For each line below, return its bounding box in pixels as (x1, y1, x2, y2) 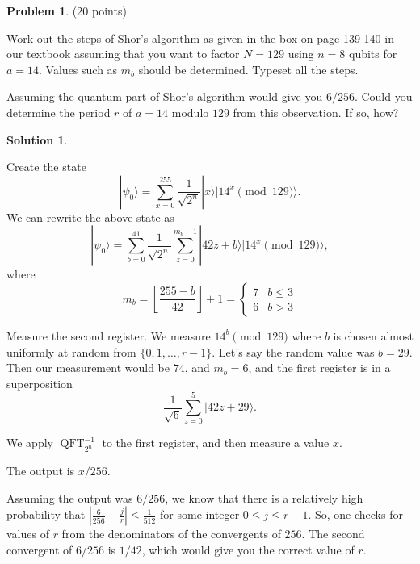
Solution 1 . (6, 131, 68, 148)
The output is (6, 462, 75, 479)
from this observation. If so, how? (233, 103, 399, 120)
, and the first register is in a (248, 359, 391, 376)
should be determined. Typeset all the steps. (138, 61, 359, 77)
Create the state (6, 158, 86, 175)
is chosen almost (333, 327, 414, 344)
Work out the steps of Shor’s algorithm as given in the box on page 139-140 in (6, 29, 394, 46)
